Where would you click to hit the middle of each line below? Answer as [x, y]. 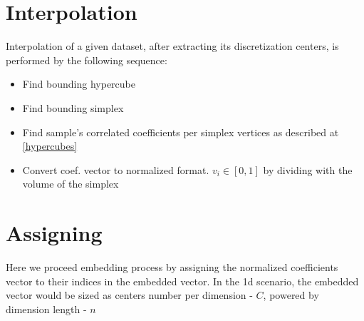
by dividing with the [308, 169]
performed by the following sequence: [87, 60]
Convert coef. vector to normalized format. [116, 169]
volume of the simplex [71, 184]
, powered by [291, 295]
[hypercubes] [50, 146]
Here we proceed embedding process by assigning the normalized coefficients [172, 267]
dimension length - [46, 309]
